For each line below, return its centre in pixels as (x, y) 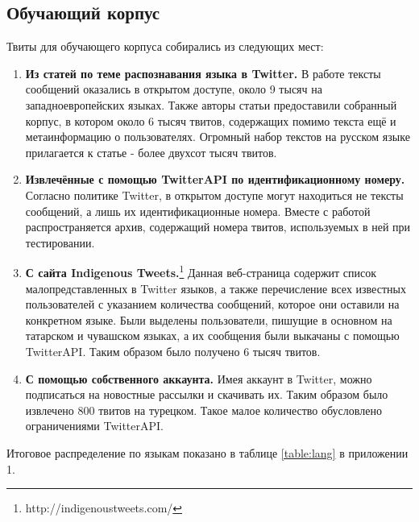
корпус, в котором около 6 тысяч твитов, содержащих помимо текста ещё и (211, 120)
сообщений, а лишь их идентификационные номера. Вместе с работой (198, 211)
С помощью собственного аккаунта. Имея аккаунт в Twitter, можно (199, 378)
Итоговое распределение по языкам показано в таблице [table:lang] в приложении (207, 452)
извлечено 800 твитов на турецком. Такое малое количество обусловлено (203, 410)
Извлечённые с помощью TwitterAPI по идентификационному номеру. (215, 179)
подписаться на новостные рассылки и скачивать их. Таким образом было (207, 394)
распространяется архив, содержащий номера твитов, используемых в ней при (218, 227)
